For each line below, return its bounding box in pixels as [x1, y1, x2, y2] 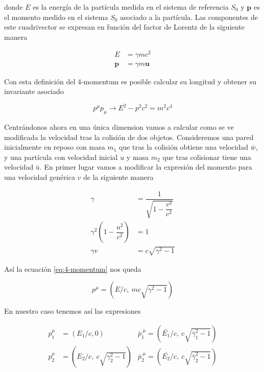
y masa [126, 151, 149, 162]
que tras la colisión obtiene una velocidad [119, 142, 249, 152]
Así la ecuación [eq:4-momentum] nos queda [4, 263, 141, 274]
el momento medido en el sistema [4, 11, 108, 22]
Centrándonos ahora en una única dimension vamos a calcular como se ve [4, 122, 234, 132]
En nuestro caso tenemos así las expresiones [4, 306, 141, 316]
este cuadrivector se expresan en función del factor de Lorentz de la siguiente [4, 21, 245, 32]
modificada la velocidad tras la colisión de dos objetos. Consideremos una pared [4, 131, 254, 142]
